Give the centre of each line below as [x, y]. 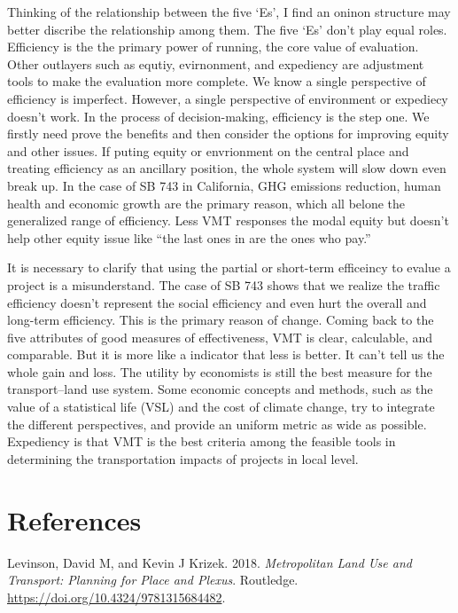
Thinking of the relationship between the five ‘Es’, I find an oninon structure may [229, 12]
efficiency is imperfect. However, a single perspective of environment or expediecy [228, 98]
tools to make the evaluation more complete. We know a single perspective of [217, 81]
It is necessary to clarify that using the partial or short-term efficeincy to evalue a [229, 267]
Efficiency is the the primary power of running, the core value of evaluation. [213, 47]
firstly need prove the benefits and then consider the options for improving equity [228, 134]
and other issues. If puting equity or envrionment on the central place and [208, 150]
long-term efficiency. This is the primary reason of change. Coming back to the [221, 320]
